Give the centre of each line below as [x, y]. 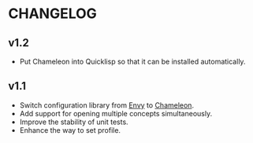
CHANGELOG [52, 14]
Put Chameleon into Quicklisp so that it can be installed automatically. [132, 61]
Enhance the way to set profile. [70, 130]
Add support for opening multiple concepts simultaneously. [116, 113]
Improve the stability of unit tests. [74, 122]
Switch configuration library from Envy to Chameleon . [107, 105]
